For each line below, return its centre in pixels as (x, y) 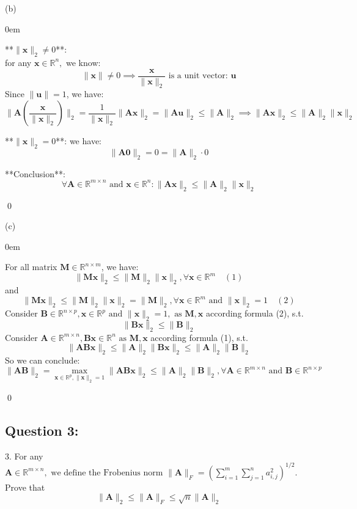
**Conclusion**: (35, 173)
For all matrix (31, 267)
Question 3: (42, 430)
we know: (83, 62)
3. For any (24, 456)
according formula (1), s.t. (199, 337)
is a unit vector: (198, 76)
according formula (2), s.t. (255, 313)
